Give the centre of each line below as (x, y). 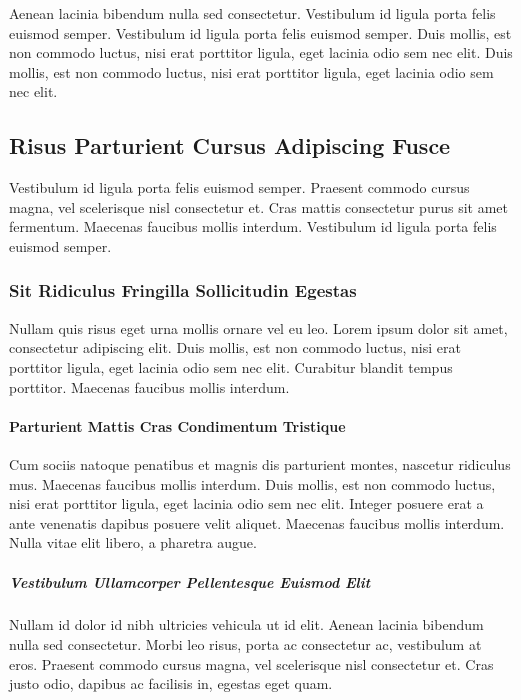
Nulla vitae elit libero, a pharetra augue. (133, 542)
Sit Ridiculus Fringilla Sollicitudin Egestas (183, 290)
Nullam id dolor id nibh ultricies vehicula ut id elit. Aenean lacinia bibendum (246, 624)
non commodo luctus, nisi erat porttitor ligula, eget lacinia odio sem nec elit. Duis (261, 52)
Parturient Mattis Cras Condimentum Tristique (177, 425)
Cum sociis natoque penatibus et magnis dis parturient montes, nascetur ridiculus (260, 463)
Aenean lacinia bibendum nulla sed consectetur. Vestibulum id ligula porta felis (252, 13)
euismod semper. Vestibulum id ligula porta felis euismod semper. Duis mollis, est (260, 32)
